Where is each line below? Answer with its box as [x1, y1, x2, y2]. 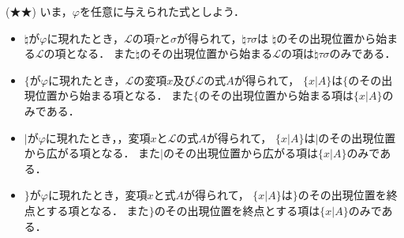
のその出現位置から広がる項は [163, 145, 318, 161]
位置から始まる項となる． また [35, 87, 194, 104]
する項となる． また [46, 202, 149, 218]
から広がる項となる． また [24, 145, 161, 161]
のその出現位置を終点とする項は [154, 202, 320, 218]
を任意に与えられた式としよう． [80, 3, 245, 19]
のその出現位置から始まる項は [199, 87, 354, 104]
